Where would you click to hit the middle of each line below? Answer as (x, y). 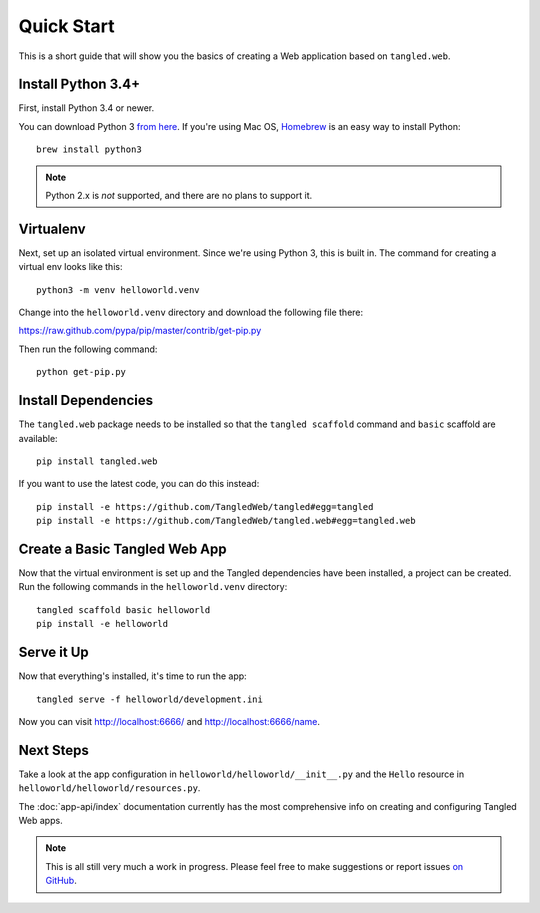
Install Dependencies (86, 400)
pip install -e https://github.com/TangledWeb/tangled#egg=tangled (205, 506)
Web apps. (41, 820)
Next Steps (53, 750)
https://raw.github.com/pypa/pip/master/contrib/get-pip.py (140, 331)
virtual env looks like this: (70, 267)
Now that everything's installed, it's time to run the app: (132, 676)
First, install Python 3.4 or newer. (86, 108)
